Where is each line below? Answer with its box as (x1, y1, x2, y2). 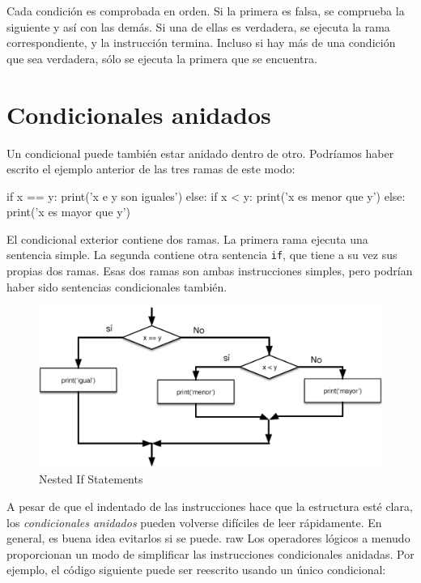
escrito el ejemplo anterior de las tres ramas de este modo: (6, 160, 296, 177)
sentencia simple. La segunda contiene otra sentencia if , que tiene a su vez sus (6, 246, 398, 263)
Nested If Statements (39, 470, 143, 487)
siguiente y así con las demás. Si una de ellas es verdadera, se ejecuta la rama (6, 18, 390, 35)
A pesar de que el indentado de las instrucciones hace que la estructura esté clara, (6, 498, 413, 515)
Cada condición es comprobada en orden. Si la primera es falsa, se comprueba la (6, 2, 405, 19)
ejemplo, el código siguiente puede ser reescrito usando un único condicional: (6, 561, 386, 578)
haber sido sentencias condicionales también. (6, 278, 228, 295)
